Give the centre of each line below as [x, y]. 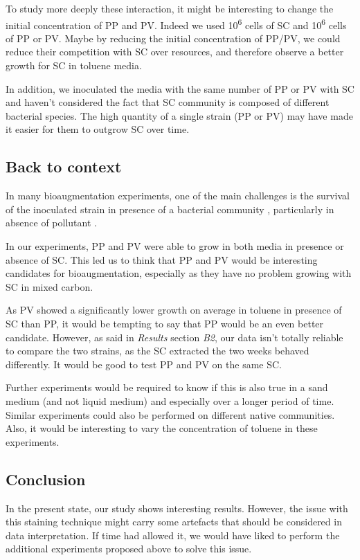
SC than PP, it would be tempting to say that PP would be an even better [165, 323]
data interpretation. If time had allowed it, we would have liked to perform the [173, 535]
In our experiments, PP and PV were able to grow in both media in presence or [175, 245]
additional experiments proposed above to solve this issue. [129, 549]
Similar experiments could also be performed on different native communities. [170, 414]
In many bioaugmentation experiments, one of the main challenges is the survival [178, 196]
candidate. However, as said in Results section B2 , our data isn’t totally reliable [174, 337]
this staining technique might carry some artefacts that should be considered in [174, 522]
